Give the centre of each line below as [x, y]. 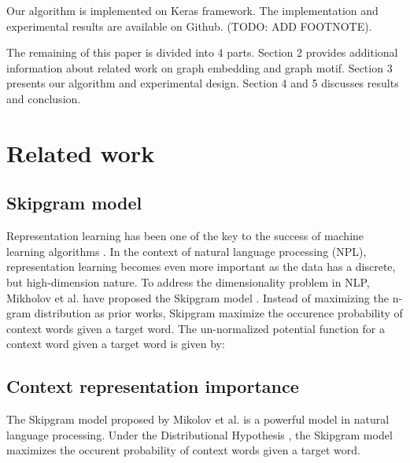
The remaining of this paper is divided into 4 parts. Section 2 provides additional [202, 52]
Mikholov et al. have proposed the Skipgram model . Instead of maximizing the [198, 297]
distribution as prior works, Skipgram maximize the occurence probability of [218, 313]
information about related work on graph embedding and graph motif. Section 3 [199, 67]
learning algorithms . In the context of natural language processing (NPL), [187, 251]
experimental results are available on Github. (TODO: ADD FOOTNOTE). [189, 26]
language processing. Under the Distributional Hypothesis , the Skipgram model [199, 434]
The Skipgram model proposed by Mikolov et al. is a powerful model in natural [198, 419]
